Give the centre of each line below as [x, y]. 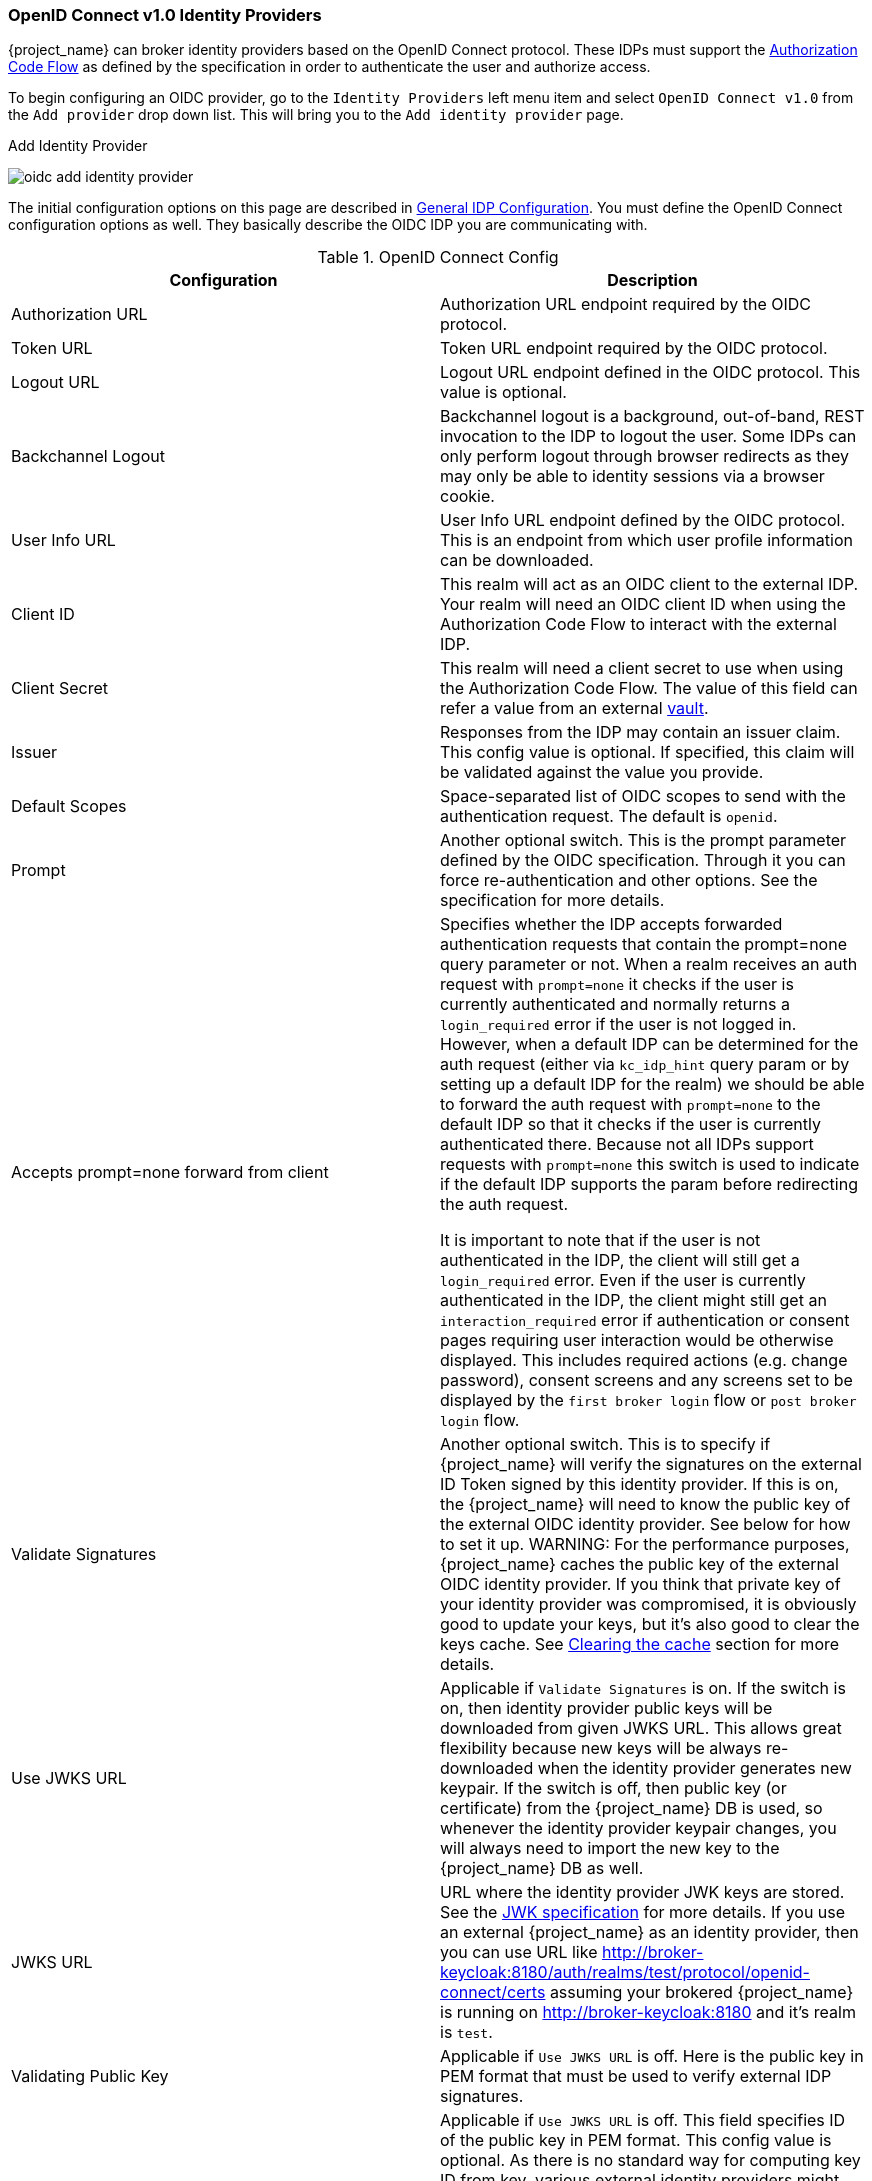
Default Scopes [69, 806]
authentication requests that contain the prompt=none [643, 944]
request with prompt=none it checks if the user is [617, 984]
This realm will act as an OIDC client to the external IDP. [649, 584]
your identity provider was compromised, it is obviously [648, 1604]
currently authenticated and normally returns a [615, 1004]
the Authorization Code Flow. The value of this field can [649, 688]
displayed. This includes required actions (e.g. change [644, 1360]
